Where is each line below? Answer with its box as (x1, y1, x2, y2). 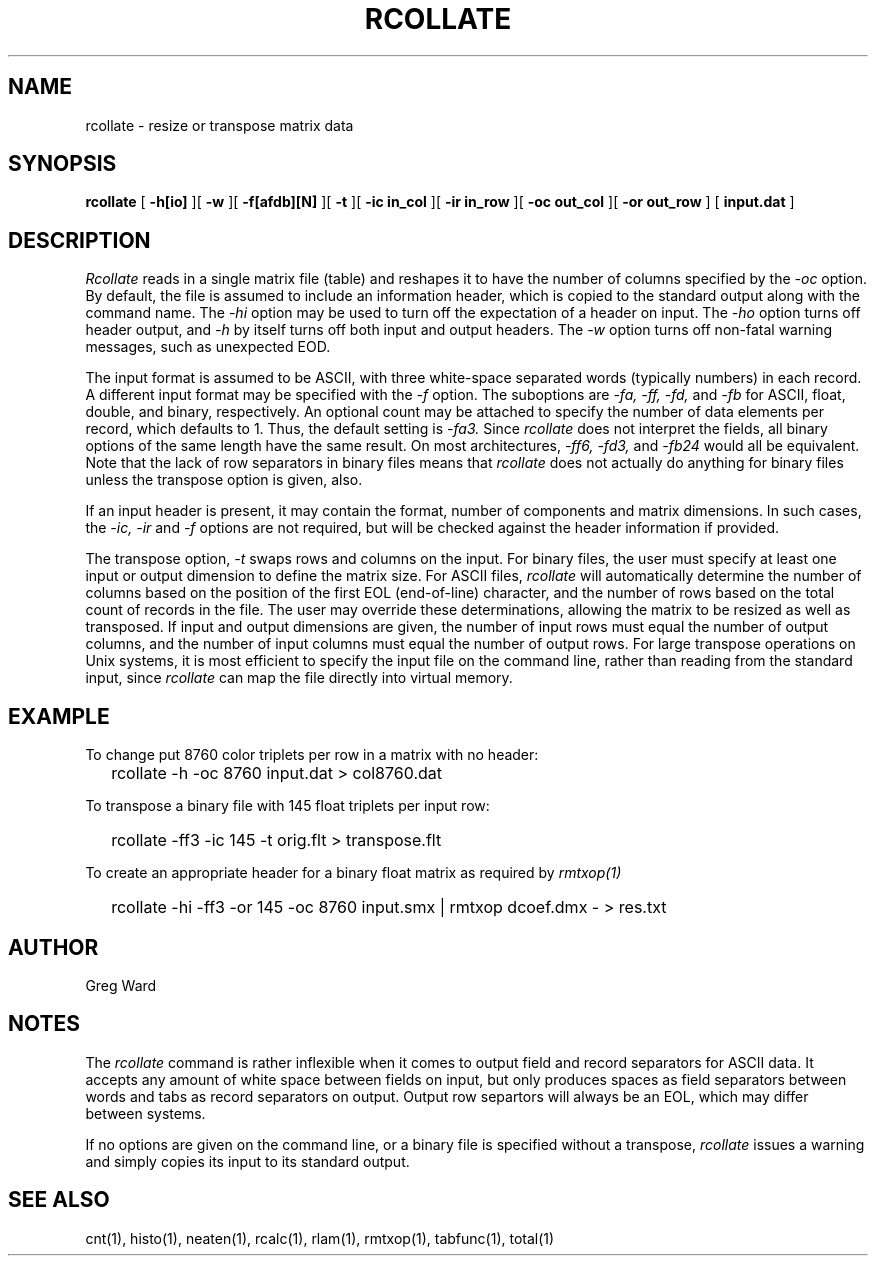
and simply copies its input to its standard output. (85, 1152, 410, 1170)
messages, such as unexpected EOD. (85, 338, 331, 356)
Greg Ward (85, 976, 157, 994)
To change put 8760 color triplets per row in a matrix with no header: (85, 746, 539, 764)
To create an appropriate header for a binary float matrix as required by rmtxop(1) (85, 864, 622, 882)
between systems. (85, 1104, 206, 1122)
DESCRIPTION (8, 227, 151, 253)
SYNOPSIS (8, 151, 117, 177)
